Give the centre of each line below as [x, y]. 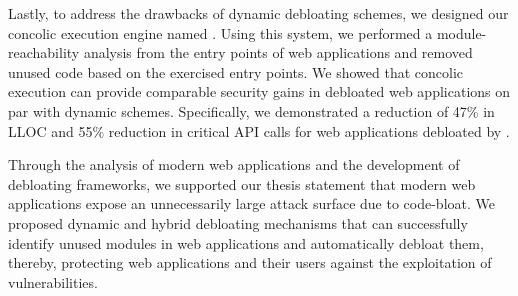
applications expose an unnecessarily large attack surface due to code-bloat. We [251, 203]
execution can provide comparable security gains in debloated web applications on [259, 91]
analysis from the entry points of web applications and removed [278, 52]
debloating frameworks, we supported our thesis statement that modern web [242, 183]
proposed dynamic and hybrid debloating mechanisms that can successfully [238, 222]
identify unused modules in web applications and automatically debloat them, [246, 242]
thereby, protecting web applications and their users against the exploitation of [250, 262]
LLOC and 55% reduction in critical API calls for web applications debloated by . [259, 130]
